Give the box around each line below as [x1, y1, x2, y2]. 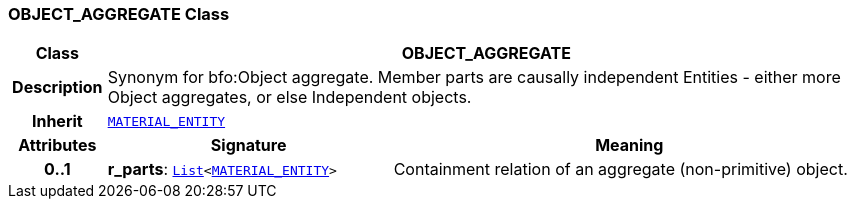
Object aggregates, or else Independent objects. [107, 87, 472, 108]
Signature [210, 135, 287, 156]
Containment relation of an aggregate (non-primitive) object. [393, 159, 848, 180]
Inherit [31, 111, 83, 132]
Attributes [18, 135, 97, 156]
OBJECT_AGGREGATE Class [8, 4, 230, 24]
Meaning [595, 135, 664, 156]
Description [12, 77, 103, 98]
